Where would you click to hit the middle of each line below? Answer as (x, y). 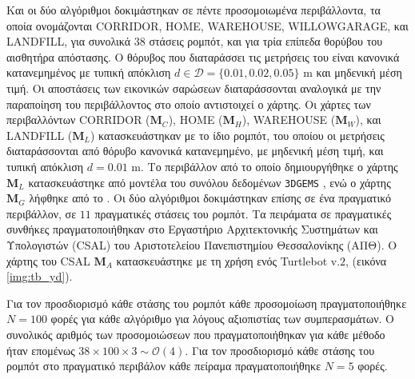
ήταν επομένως (41, 350)
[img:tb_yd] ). (40, 276)
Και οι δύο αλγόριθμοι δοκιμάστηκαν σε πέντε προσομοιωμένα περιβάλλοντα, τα (194, 10)
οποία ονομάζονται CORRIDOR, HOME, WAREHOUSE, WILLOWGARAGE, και (207, 25)
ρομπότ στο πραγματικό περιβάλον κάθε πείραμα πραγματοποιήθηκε (164, 366)
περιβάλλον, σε (42, 213)
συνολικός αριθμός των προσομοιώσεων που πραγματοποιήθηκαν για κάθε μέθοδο (196, 334)
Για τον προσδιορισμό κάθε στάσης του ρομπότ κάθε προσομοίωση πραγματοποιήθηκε (207, 303)
